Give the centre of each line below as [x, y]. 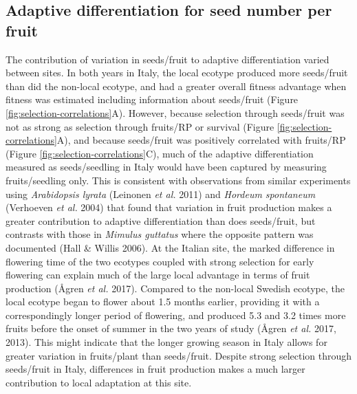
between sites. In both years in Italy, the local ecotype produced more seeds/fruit [177, 73]
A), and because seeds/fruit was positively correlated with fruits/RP [201, 140]
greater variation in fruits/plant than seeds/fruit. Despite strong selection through [179, 355]
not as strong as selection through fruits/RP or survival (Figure [140, 126]
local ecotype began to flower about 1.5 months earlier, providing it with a [163, 302]
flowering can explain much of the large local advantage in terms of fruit [158, 275]
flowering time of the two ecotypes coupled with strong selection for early [160, 261]
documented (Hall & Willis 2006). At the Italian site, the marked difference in [170, 247]
